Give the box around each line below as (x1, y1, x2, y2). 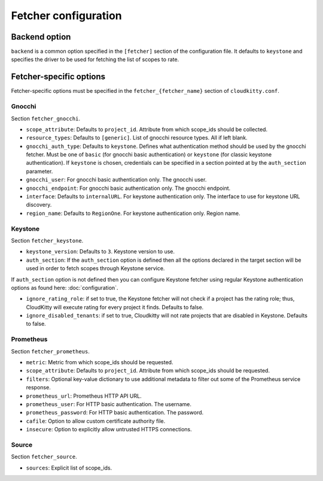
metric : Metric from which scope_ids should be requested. (26, 358, 173, 365)
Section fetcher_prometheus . (11, 347, 90, 355)
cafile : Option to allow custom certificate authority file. (26, 417, 166, 425)
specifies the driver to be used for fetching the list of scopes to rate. (11, 56, 179, 63)
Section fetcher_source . (11, 453, 77, 461)
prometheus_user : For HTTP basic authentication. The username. (26, 400, 191, 407)
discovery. (26, 201, 52, 208)
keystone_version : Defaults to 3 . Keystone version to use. (26, 248, 175, 255)
